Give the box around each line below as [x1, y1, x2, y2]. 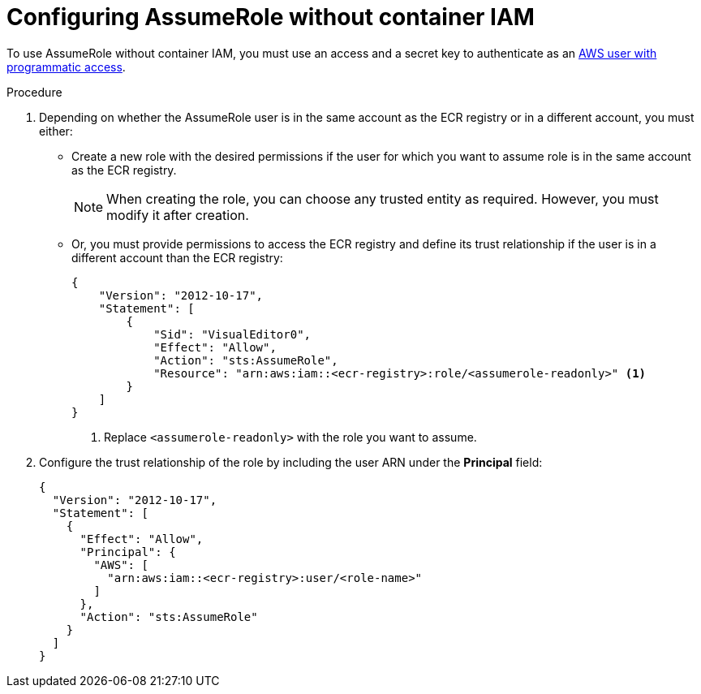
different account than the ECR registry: [71, 250, 283, 265]
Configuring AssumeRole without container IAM [6, 3, 535, 31]
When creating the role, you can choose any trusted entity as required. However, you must [106, 190, 659, 207]
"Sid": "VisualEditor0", [153, 327, 312, 341]
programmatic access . [6, 59, 126, 74]
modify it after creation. [106, 206, 249, 223]
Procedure [6, 84, 62, 99]
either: [39, 123, 73, 138]
